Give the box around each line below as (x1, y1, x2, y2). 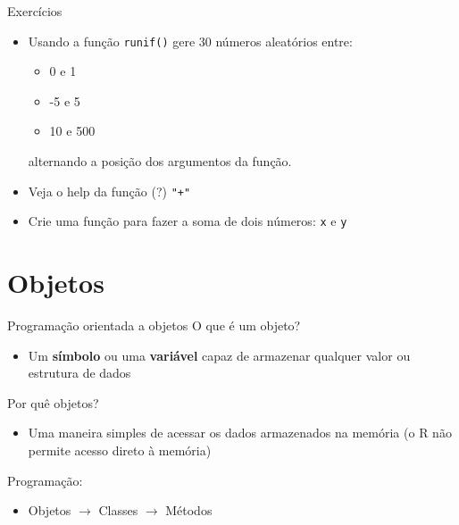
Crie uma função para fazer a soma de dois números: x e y (28, 212, 347, 230)
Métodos (165, 501, 213, 520)
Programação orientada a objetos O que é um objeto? (7, 316, 301, 335)
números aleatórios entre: (215, 31, 353, 50)
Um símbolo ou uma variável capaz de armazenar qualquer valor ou (28, 346, 411, 364)
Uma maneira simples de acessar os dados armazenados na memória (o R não (28, 423, 452, 442)
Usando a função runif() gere (28, 31, 196, 50)
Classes (98, 501, 138, 520)
